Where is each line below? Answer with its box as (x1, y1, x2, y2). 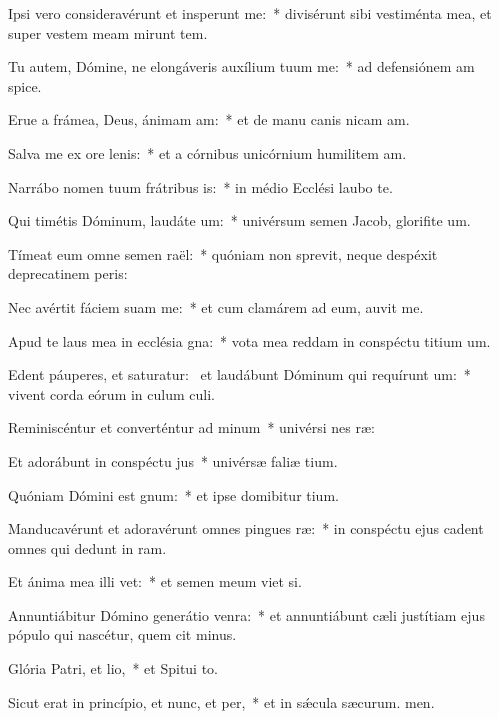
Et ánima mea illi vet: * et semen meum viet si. (8, 571, 302, 592)
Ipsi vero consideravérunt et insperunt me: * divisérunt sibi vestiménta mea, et (8, 3, 492, 23)
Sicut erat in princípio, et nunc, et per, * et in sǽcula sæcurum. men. (8, 691, 435, 712)
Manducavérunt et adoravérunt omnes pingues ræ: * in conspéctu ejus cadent (8, 518, 484, 539)
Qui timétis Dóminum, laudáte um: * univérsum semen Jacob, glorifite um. (8, 210, 471, 231)
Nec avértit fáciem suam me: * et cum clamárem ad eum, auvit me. (8, 296, 424, 317)
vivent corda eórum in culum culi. (8, 383, 215, 404)
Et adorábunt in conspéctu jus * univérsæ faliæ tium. (8, 450, 338, 471)
